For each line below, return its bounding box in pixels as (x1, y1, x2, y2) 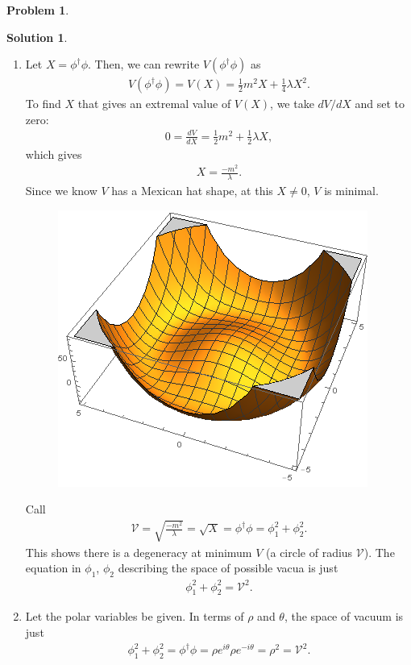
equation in (25, 559, 81, 576)
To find (25, 95, 61, 112)
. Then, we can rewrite (87, 56, 200, 73)
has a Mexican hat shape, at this (111, 182, 273, 199)
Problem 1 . (6, 2, 69, 18)
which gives (25, 145, 82, 162)
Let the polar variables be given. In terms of (25, 608, 244, 625)
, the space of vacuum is (284, 608, 404, 625)
